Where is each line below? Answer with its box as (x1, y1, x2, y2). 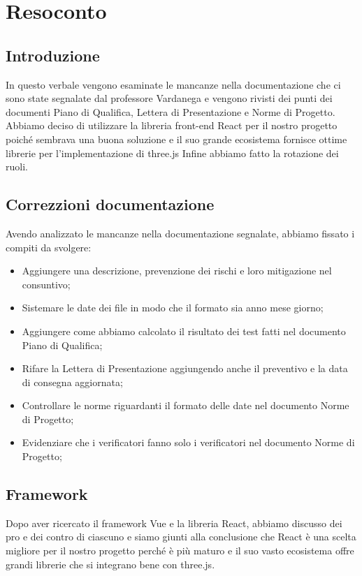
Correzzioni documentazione (6, 193, 215, 215)
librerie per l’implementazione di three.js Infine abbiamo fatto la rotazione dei (6, 145, 339, 160)
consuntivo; (22, 276, 71, 291)
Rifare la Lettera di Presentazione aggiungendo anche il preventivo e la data (22, 361, 348, 376)
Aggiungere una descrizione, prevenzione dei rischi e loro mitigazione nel (22, 263, 332, 278)
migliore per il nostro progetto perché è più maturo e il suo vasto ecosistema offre (6, 543, 354, 558)
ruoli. (6, 159, 28, 174)
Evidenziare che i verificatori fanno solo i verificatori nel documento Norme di (22, 435, 355, 450)
